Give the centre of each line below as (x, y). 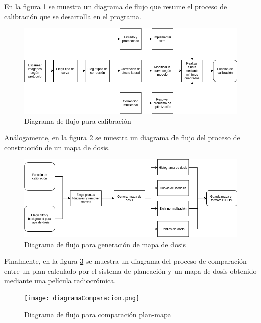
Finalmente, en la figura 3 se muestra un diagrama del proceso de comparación (125, 261)
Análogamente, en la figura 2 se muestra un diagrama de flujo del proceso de (122, 138)
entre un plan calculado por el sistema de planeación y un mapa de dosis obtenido (130, 270)
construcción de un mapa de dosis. (57, 147)
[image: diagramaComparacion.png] (82, 299)
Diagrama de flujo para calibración (78, 120)
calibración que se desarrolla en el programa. (73, 16)
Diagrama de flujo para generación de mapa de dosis (105, 244)
